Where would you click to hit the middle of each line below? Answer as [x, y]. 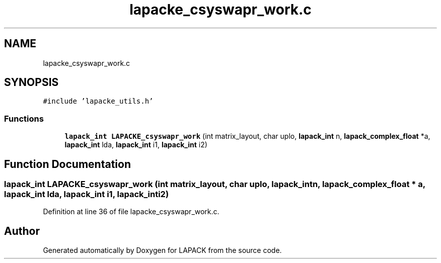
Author [22, 231]
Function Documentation [67, 164]
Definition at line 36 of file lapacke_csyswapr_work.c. [131, 212]
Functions [24, 118]
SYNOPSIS [31, 82]
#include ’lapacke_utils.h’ [98, 101]
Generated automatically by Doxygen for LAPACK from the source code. [162, 250]
